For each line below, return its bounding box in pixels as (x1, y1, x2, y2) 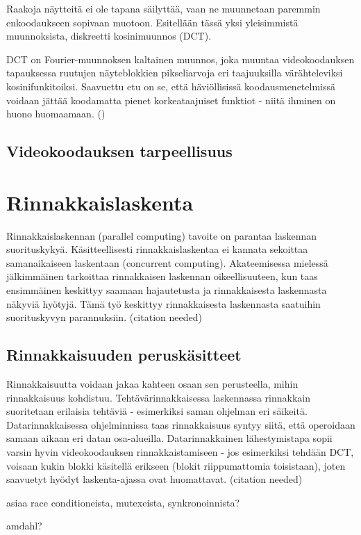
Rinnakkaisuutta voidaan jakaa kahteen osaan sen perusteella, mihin (6, 377, 299, 391)
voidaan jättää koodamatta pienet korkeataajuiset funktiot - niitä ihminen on (6, 92, 336, 107)
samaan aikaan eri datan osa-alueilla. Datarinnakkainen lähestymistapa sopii (6, 431, 333, 445)
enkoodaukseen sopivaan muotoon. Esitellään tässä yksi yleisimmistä (6, 15, 299, 29)
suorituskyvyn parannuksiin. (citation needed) (6, 310, 202, 324)
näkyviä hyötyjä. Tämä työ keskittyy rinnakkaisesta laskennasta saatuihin (6, 296, 321, 311)
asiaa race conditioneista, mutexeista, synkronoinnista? (6, 495, 240, 509)
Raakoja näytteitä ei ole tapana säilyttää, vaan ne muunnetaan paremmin (6, 1, 321, 15)
